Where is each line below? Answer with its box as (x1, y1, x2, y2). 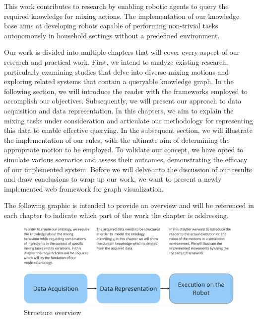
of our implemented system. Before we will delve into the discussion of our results (4, 164, 252, 174)
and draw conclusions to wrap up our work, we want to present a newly (4, 174, 222, 184)
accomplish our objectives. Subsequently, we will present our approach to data (4, 96, 242, 106)
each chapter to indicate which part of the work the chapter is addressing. (4, 210, 229, 220)
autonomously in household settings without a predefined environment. (4, 30, 220, 40)
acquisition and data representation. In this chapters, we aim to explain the (4, 105, 234, 115)
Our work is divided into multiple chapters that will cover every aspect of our (4, 47, 240, 57)
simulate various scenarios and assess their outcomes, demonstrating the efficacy (4, 154, 248, 164)
